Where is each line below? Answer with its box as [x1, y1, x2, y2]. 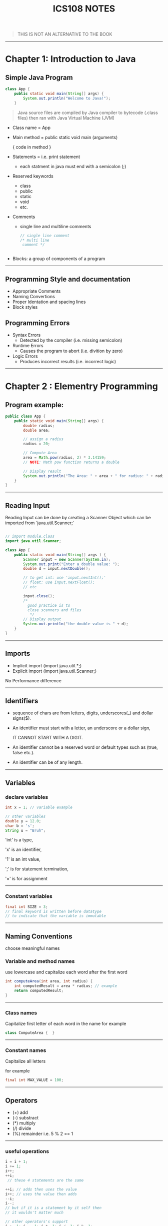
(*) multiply [12, 1120, 36, 1126]
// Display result [23, 469, 61, 474]
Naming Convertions [12, 294, 55, 300]
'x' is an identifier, [5, 846, 42, 853]
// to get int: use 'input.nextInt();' [23, 575, 106, 580]
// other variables [5, 814, 46, 819]
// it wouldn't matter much [5, 1210, 64, 1215]
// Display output [23, 617, 61, 622]
